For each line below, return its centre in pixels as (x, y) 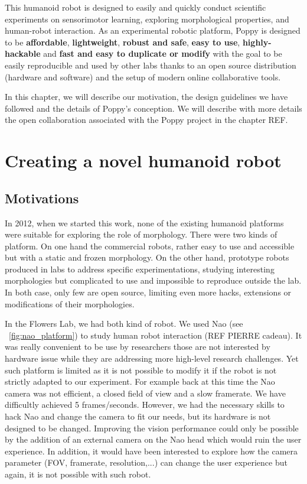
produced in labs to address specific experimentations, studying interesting (140, 269)
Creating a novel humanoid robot (143, 160)
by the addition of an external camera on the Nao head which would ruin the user (153, 439)
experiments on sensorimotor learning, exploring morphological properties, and (147, 19)
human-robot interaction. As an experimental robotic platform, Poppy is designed (153, 30)
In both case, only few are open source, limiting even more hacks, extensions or (148, 292)
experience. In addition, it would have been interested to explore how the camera (151, 451)
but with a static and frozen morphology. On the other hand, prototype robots (147, 257)
